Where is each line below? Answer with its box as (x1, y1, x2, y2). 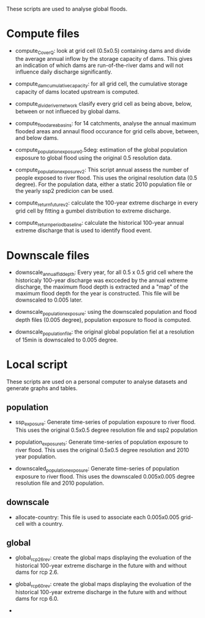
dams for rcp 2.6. (15, 568, 59, 576)
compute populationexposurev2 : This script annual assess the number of (15, 166, 189, 174)
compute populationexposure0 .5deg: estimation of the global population (15, 146, 188, 155)
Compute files (6, 27, 80, 41)
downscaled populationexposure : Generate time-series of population (15, 464, 179, 474)
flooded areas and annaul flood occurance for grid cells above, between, (15, 128, 199, 135)
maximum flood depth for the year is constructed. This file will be (15, 290, 180, 297)
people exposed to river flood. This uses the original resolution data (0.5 (15, 174, 198, 181)
